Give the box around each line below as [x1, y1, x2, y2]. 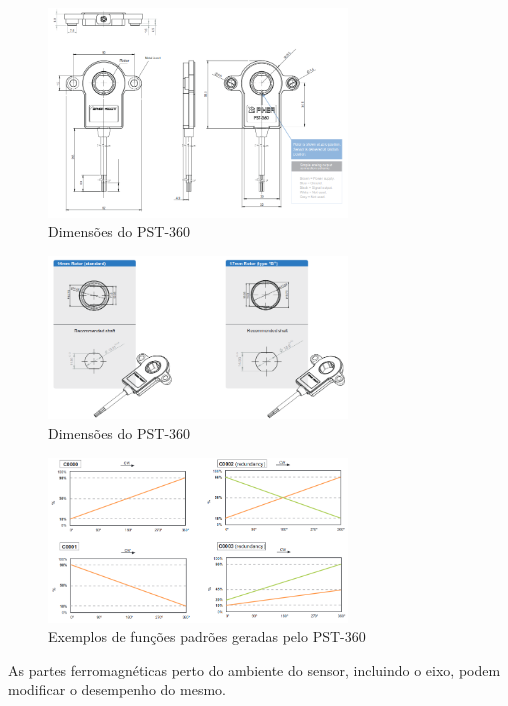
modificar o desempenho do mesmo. [8, 679, 226, 700]
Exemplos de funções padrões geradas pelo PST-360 [48, 626, 366, 647]
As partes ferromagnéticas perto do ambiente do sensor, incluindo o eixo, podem [8, 659, 501, 680]
